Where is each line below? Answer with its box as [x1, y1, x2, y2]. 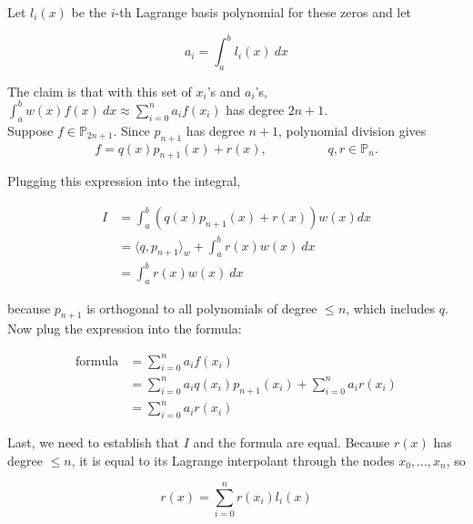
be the [71, 3, 107, 21]
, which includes [346, 298, 435, 317]
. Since [113, 120, 150, 139]
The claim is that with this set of [7, 81, 192, 100]
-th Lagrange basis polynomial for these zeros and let [115, 3, 411, 21]
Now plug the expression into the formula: [7, 319, 242, 338]
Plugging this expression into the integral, [7, 171, 241, 190]
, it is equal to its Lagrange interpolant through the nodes [71, 450, 395, 469]
